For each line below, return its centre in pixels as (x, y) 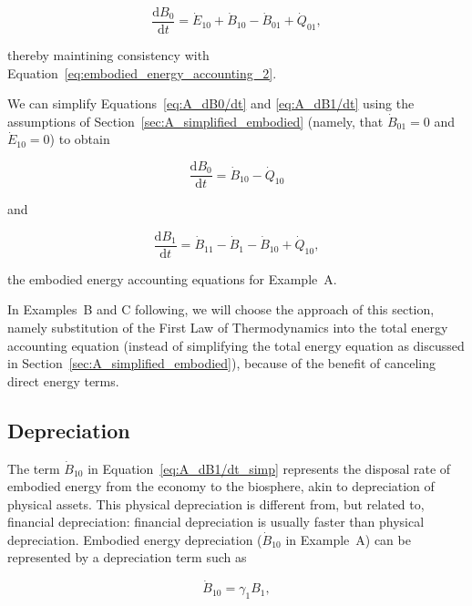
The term (34, 468)
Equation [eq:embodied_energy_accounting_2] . (142, 72)
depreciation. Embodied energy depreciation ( (135, 539)
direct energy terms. (63, 380)
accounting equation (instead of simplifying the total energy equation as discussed (236, 345)
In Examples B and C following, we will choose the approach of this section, (221, 309)
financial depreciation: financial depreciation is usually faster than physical (216, 522)
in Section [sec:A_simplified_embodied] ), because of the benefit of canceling (222, 363)
